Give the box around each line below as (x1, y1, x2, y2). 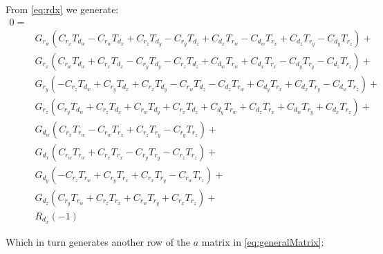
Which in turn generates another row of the (6, 234, 191, 248)
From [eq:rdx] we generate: (6, 2, 119, 16)
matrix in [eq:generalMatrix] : (201, 234, 324, 248)
